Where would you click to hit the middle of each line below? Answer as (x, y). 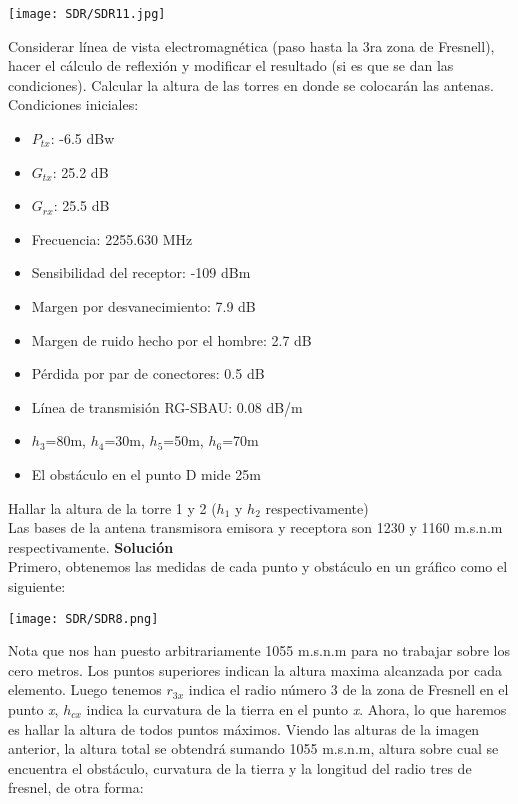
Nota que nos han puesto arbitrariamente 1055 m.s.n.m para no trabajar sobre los (259, 650)
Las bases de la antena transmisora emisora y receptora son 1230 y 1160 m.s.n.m (255, 527)
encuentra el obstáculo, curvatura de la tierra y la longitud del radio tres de (240, 767)
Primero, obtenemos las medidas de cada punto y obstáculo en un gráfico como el (258, 566)
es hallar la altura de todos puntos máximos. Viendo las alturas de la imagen (244, 728)
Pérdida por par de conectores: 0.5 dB (148, 373)
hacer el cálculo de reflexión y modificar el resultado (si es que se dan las (231, 65)
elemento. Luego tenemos (85, 689)
